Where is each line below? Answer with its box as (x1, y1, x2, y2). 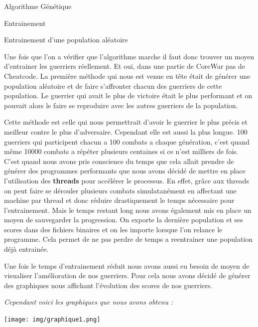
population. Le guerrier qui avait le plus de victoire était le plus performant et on (4, 90, 253, 101)
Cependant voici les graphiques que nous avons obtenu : (4, 297, 173, 307)
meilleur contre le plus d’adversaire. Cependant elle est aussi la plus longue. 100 (4, 126, 248, 137)
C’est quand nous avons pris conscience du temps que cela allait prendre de (4, 156, 234, 166)
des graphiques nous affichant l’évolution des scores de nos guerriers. (4, 280, 213, 290)
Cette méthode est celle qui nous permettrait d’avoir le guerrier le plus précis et (4, 117, 248, 127)
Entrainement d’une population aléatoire (4, 34, 128, 45)
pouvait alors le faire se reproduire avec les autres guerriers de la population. (4, 100, 238, 110)
